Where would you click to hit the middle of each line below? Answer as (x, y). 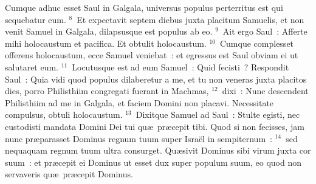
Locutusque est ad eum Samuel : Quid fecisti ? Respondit (180, 66)
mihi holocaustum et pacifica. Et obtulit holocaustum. (106, 43)
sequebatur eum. (36, 19)
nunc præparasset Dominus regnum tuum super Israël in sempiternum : (139, 138)
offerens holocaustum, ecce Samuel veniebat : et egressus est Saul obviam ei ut (152, 55)
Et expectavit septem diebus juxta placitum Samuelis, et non (191, 19)
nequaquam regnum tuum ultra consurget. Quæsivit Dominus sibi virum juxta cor (158, 150)
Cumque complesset (257, 43)
